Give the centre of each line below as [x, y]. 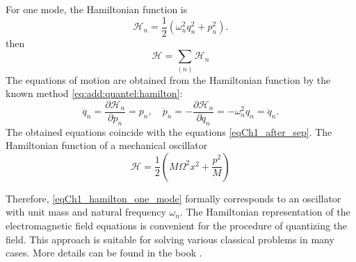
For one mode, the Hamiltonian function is [97, 9]
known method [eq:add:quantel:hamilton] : [94, 93]
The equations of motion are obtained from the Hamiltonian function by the [168, 79]
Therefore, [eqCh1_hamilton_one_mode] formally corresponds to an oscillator [173, 198]
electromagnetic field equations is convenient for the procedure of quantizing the [177, 225]
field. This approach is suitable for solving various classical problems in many [170, 239]
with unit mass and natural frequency [86, 212]
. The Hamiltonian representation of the [265, 212]
